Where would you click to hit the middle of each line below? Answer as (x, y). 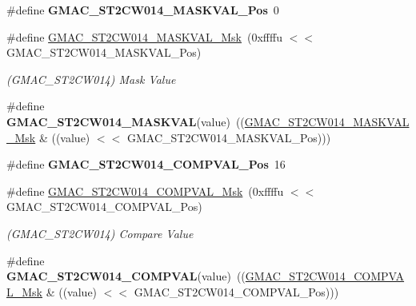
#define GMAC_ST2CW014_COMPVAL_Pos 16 (146, 164)
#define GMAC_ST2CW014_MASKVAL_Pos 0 (143, 10)
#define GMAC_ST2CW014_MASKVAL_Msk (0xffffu (144, 36)
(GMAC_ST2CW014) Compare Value (100, 233)
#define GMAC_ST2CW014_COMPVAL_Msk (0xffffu (145, 191)
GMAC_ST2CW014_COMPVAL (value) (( (126, 276)
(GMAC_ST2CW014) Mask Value (91, 79)
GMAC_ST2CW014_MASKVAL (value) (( (126, 121)
